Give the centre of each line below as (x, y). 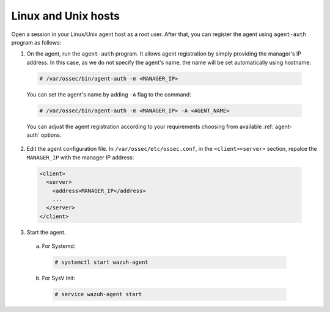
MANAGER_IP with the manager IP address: (80, 157)
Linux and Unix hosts (66, 16)
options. (51, 135)
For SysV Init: (59, 278)
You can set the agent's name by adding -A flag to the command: (109, 94)
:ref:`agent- (277, 126)
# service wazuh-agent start (98, 294)
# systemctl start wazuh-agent (102, 262)
